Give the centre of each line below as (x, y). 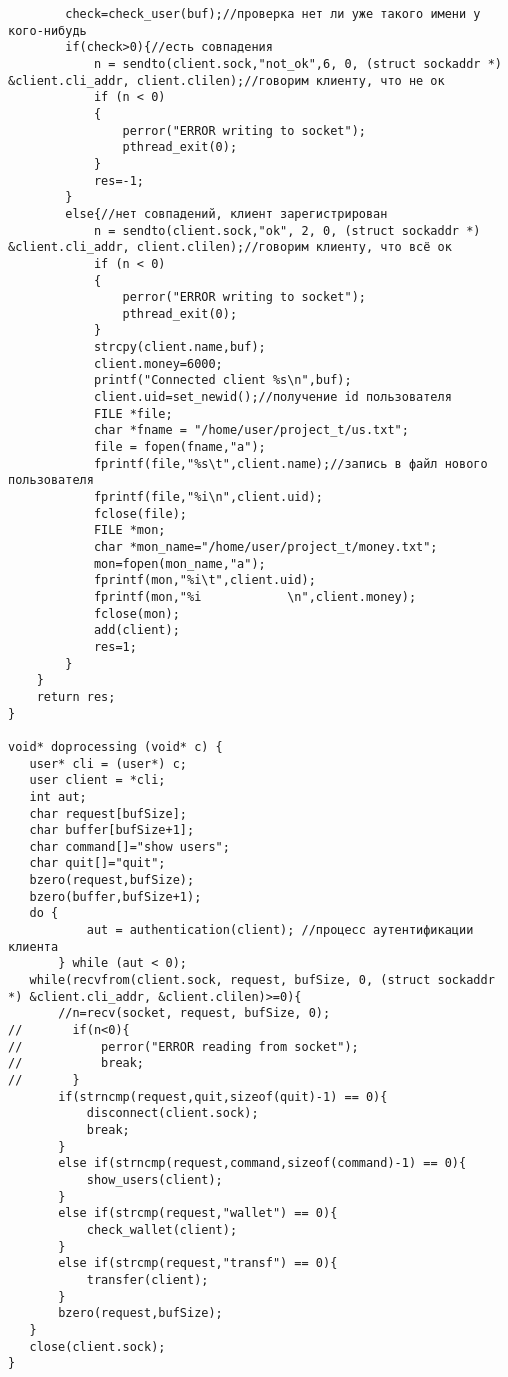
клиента (33, 946)
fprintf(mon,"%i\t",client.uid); (204, 580)
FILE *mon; (129, 530)
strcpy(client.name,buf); (179, 347)
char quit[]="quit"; (97, 863)
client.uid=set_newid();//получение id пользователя (272, 397)
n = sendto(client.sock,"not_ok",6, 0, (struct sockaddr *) (297, 63)
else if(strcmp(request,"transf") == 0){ (198, 1263)
